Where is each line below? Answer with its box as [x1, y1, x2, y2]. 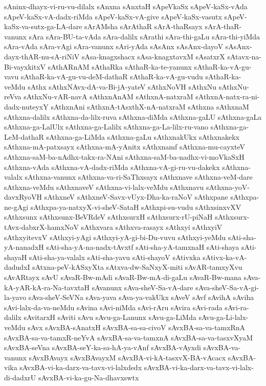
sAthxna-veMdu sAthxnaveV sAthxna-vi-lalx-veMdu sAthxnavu [4, 181, 204, 192]
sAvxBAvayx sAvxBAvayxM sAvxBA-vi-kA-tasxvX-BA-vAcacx [29, 352, 226, 362]
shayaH [4, 251, 27, 262]
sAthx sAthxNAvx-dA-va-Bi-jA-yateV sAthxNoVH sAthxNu [28, 81, 217, 92]
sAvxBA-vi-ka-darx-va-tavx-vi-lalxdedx [19, 362, 142, 373]
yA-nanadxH [4, 242, 44, 252]
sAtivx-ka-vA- [203, 251, 247, 262]
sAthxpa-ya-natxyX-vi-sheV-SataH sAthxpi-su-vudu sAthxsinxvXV [30, 201, 241, 212]
